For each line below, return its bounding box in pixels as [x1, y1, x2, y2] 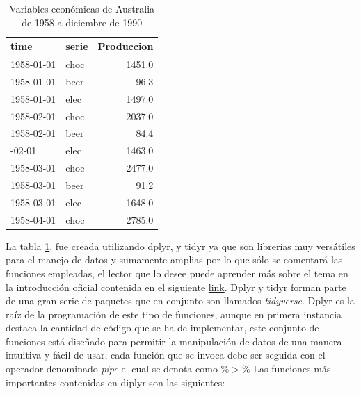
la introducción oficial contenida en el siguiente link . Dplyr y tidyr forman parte [6, 279, 346, 294]
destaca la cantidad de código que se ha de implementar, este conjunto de [6, 320, 319, 335]
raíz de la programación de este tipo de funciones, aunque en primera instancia [6, 306, 342, 321]
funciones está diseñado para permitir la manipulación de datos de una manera [6, 334, 342, 348]
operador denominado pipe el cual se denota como [6, 361, 218, 376]
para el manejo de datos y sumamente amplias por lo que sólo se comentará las [6, 252, 343, 267]
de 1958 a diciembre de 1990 [22, 15, 143, 29]
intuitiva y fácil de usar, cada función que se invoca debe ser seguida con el [6, 347, 326, 362]
